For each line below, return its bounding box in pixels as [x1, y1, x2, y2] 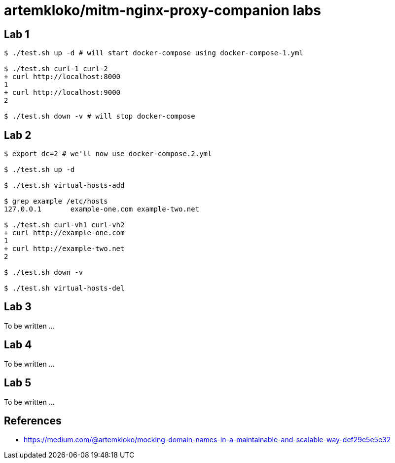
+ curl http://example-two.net [4, 245, 125, 253]
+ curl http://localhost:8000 [4, 73, 121, 81]
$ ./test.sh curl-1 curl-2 [4, 65, 108, 73]
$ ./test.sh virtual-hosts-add [4, 181, 125, 190]
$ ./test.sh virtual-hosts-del [4, 284, 125, 293]
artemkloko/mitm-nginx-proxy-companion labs [4, 2, 321, 19]
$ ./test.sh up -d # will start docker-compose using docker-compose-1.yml [4, 49, 303, 57]
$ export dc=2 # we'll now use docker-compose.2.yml [4, 150, 212, 158]
